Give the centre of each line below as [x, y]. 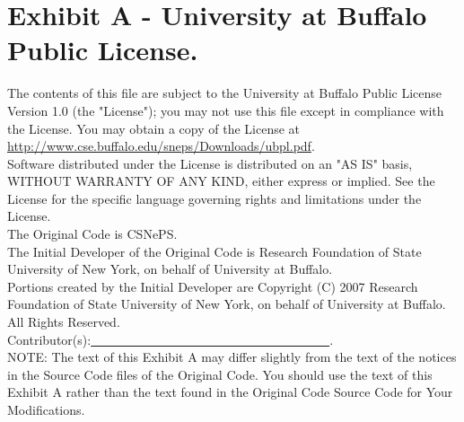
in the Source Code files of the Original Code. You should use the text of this [220, 374]
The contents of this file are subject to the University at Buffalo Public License [225, 93]
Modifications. [46, 409]
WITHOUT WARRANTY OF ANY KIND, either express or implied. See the [221, 181]
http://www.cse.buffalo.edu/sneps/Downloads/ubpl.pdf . [161, 146]
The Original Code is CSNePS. [92, 234]
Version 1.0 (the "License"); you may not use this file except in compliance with [226, 110]
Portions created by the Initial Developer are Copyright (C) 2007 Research [213, 286]
